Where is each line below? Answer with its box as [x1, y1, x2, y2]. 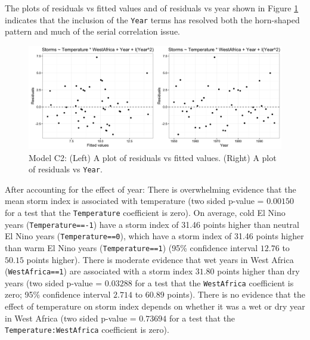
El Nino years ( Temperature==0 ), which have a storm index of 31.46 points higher [5, 230, 304, 242]
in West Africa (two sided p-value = [5, 311, 137, 324]
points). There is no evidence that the [167, 288, 305, 301]
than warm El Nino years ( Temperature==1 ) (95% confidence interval [5, 241, 258, 254]
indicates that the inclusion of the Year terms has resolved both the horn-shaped [5, 13, 300, 26]
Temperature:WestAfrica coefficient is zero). [5, 323, 169, 336]
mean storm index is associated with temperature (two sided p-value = [5, 194, 264, 207]
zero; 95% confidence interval [5, 288, 111, 301]
